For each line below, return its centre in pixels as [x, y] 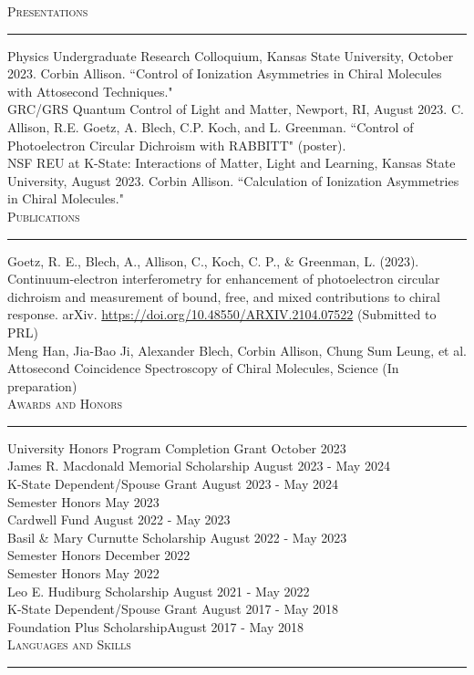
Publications [44, 216]
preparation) [42, 385]
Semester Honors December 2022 [99, 555]
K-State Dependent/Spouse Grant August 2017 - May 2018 [173, 609]
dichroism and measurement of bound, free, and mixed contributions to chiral [224, 296]
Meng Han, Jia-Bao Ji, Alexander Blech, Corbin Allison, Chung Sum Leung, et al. [237, 350]
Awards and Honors [65, 404]
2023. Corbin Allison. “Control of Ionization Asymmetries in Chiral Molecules [225, 73]
